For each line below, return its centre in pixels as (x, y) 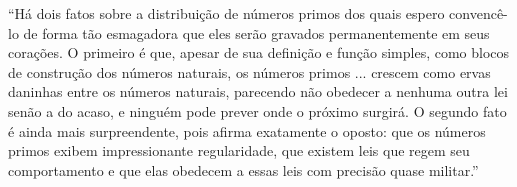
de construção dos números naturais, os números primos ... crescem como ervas (249, 71)
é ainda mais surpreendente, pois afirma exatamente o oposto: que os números (247, 130)
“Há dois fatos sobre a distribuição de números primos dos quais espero (226, 13)
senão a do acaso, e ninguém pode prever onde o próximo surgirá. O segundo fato (257, 110)
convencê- (478, 13)
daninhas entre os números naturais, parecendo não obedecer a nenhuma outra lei (258, 91)
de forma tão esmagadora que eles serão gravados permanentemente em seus (256, 32)
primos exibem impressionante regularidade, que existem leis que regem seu (239, 150)
